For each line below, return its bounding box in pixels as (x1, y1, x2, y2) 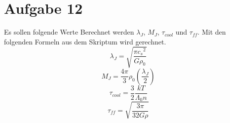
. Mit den (197, 27, 226, 37)
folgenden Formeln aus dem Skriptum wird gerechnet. (4, 36, 166, 46)
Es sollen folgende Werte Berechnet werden (4, 27, 134, 37)
